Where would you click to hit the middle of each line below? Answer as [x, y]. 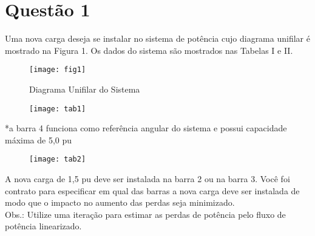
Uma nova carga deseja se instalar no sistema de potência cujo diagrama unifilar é [157, 38]
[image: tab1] [58, 109]
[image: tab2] [58, 159]
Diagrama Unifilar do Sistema [85, 89]
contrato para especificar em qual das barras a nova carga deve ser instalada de [152, 190]
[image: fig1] [58, 70]
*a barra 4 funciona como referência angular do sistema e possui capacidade [146, 128]
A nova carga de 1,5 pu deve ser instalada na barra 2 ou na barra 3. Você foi [147, 179]
